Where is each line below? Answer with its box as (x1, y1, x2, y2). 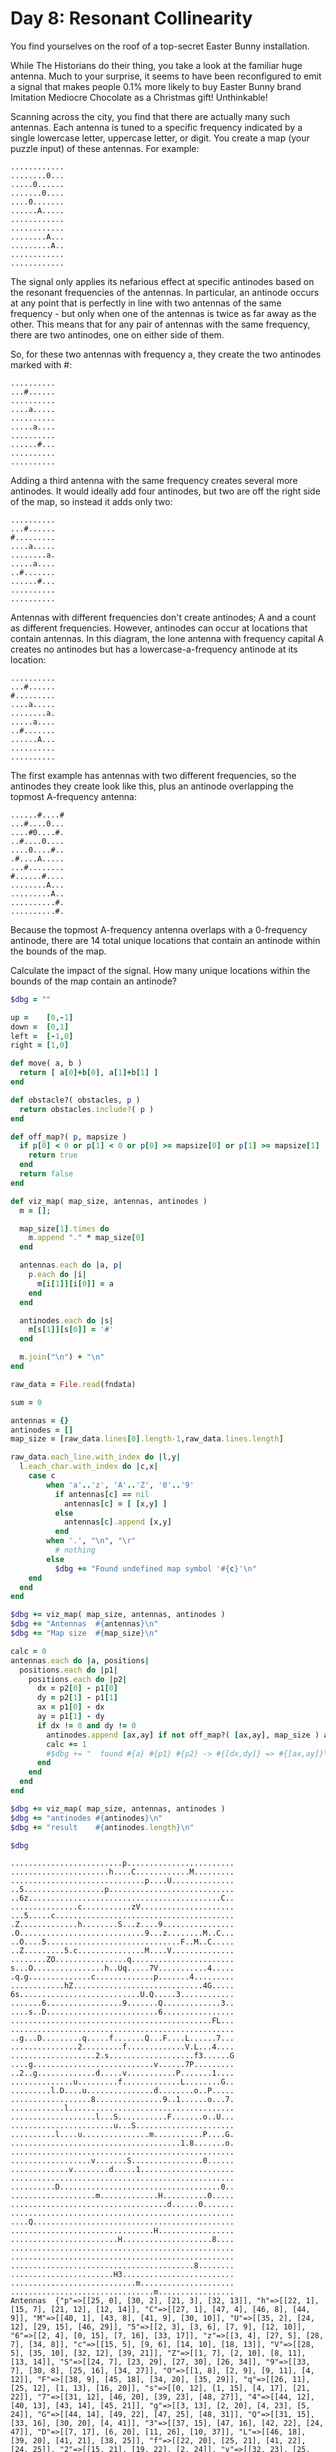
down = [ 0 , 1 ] (10, 1022, 70, 1032)
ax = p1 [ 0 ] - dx (36, 1702, 105, 1712)
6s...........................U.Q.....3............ (10, 1990, 235, 2000)
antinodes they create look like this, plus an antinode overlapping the (10, 780, 294, 792)
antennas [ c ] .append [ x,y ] (63, 1517, 172, 1527)
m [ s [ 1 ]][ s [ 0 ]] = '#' (28, 1325, 114, 1335)
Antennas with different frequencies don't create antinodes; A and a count (10, 611, 317, 623)
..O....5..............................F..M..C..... (10, 1937, 235, 1947)
